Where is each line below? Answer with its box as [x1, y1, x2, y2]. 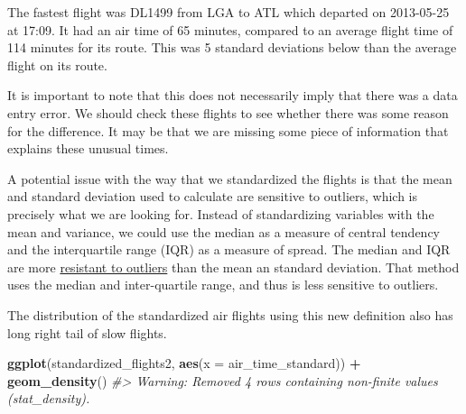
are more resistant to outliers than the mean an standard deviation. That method [7, 257, 460, 276]
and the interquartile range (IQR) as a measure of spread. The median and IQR [7, 240, 451, 259]
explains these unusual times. [7, 139, 169, 158]
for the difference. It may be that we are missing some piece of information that [7, 121, 449, 140]
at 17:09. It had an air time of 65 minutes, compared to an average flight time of [7, 20, 453, 39]
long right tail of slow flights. [7, 323, 167, 342]
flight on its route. [7, 55, 107, 74]
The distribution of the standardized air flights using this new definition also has [7, 305, 453, 324]
